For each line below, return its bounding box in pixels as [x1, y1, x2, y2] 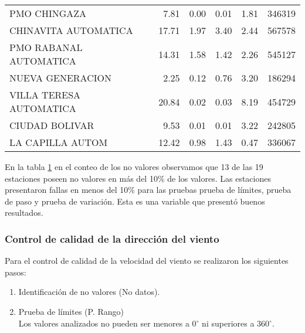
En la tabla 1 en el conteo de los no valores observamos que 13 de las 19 [5, 161, 263, 172]
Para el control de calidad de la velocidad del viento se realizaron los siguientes [5, 254, 289, 267]
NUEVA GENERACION [9, 71, 111, 84]
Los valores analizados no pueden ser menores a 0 [18, 317, 196, 329]
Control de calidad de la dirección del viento [5, 231, 219, 246]
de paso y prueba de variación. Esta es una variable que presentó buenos [5, 195, 265, 207]
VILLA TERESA [9, 88, 81, 101]
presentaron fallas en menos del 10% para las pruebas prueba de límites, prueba [5, 184, 292, 196]
